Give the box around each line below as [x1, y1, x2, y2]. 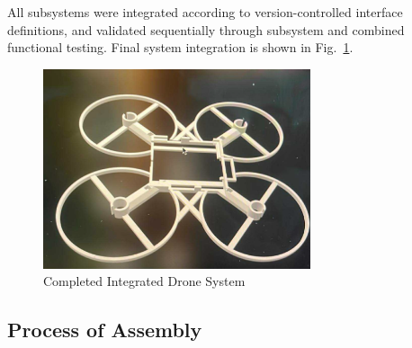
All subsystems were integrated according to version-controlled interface [7, 3, 403, 21]
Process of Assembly [7, 316, 202, 344]
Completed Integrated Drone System [43, 272, 246, 290]
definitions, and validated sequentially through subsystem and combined [7, 20, 405, 39]
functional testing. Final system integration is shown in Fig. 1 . [7, 38, 354, 57]
